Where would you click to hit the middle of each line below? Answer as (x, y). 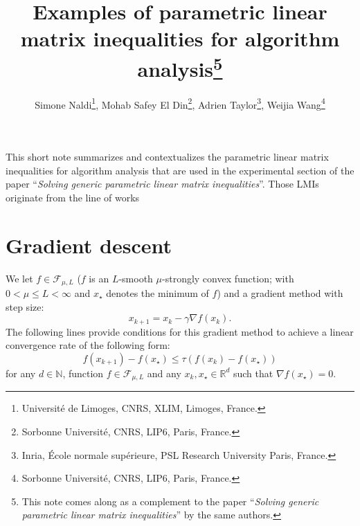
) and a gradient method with (280, 293)
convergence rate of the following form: (88, 345)
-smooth (136, 278)
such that (253, 373)
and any (164, 373)
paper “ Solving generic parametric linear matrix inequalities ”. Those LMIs (162, 184)
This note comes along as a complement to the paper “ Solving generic (170, 501)
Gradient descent (89, 245)
